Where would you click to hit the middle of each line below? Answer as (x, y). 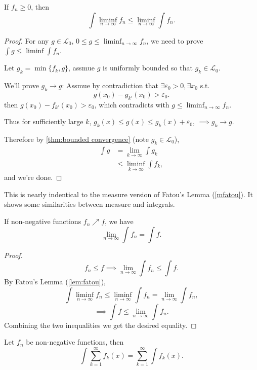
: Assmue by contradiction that (110, 85)
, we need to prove (175, 40)
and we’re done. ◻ (33, 177)
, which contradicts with (132, 104)
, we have (119, 221)
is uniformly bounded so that (147, 68)
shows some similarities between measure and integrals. (90, 204)
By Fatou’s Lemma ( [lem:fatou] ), (55, 282)
